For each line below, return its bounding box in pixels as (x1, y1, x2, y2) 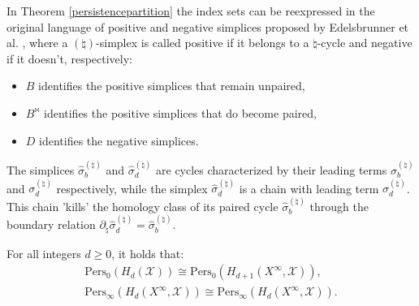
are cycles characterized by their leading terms (156, 161, 387, 178)
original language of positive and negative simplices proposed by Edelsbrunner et (6, 18, 409, 35)
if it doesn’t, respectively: (6, 50, 132, 67)
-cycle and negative (317, 34, 413, 51)
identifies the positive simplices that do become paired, (43, 104, 317, 121)
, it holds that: (111, 244, 184, 261)
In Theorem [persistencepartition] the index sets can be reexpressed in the (6, 2, 375, 19)
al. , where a (6, 34, 68, 51)
